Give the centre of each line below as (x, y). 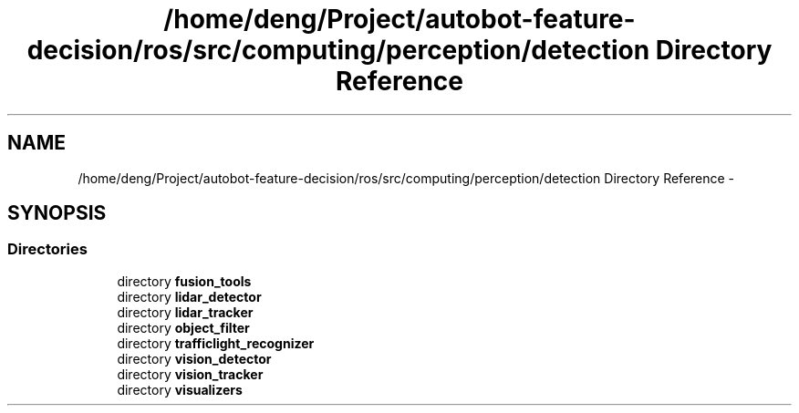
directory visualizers (180, 389)
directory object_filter (183, 327)
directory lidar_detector (189, 296)
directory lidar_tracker (185, 312)
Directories (47, 249)
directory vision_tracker (190, 374)
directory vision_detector (194, 358)
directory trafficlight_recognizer (216, 343)
